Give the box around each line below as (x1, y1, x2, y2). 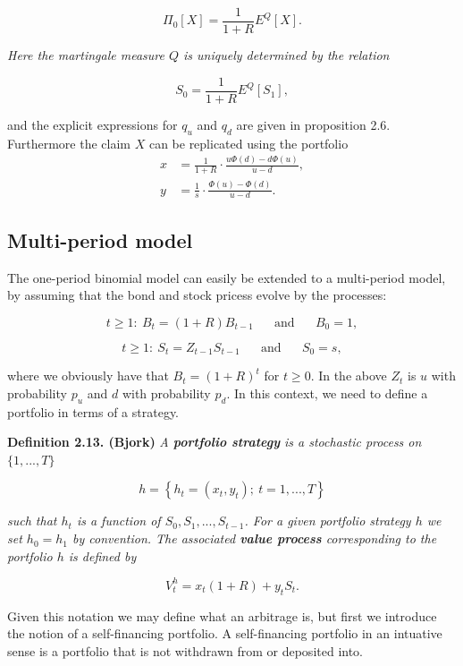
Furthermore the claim (7, 133, 130, 152)
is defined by (68, 546, 137, 565)
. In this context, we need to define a (226, 383, 428, 402)
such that (7, 511, 57, 530)
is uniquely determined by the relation (183, 46, 390, 64)
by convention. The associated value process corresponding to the (72, 529, 437, 548)
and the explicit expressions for (7, 115, 178, 133)
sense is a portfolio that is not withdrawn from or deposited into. (7, 641, 364, 660)
